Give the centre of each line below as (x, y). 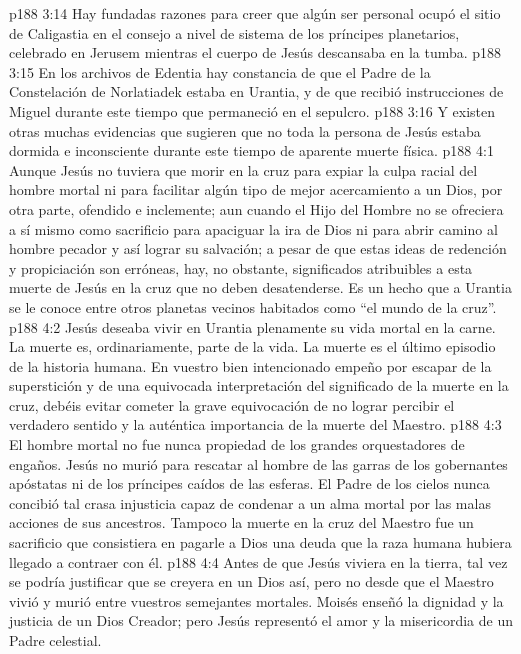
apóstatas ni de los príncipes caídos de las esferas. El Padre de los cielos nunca (249, 483)
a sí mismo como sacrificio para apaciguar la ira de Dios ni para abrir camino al (253, 228)
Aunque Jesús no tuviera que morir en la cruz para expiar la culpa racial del (243, 169)
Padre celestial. (55, 640)
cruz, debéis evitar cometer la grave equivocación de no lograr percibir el (232, 404)
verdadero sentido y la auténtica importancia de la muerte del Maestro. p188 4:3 (255, 424)
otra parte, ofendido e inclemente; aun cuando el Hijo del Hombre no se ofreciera (256, 208)
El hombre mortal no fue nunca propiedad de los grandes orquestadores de (237, 444)
